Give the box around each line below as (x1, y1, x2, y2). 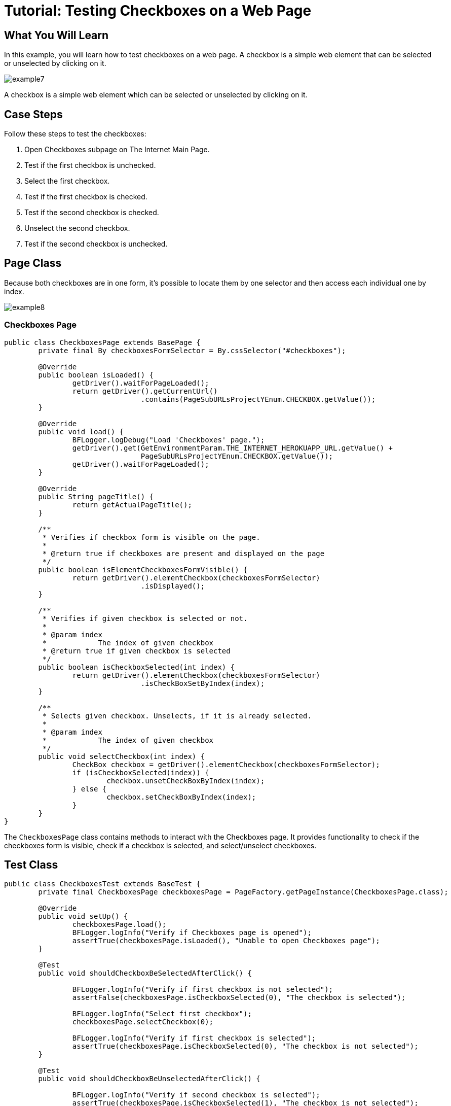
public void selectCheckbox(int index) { (38, 752, 205, 761)
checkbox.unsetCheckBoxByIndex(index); (106, 776, 265, 785)
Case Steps (4, 108, 63, 121)
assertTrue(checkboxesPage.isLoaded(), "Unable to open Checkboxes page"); (72, 937, 380, 945)
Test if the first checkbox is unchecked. (24, 161, 156, 170)
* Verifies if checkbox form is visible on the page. (42, 533, 260, 541)
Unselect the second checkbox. (24, 224, 130, 233)
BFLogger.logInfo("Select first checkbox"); (72, 1010, 252, 1018)
